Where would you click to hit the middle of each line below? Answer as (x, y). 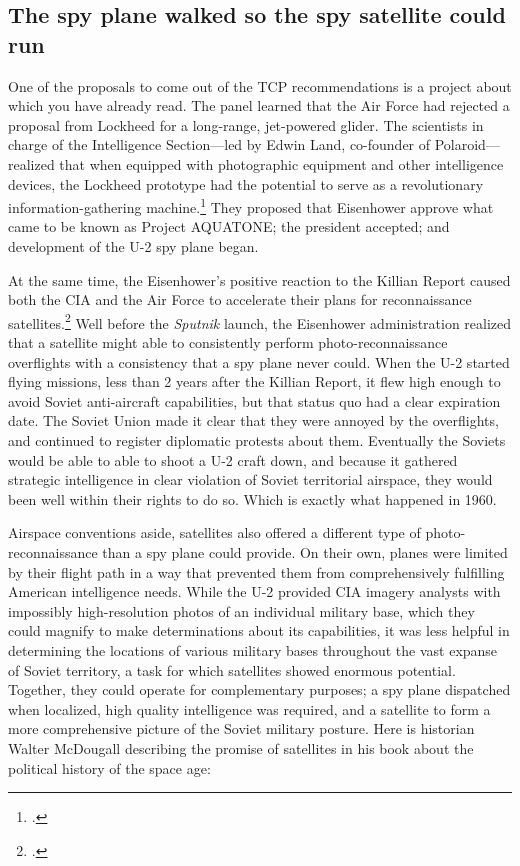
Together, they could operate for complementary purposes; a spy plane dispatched (259, 689)
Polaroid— (467, 144)
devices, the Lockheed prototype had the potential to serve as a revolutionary (246, 183)
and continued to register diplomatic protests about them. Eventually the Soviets (257, 440)
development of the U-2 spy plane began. (133, 246)
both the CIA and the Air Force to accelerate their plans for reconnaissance (240, 299)
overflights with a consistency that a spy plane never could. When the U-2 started (259, 361)
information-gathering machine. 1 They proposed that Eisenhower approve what (251, 205)
